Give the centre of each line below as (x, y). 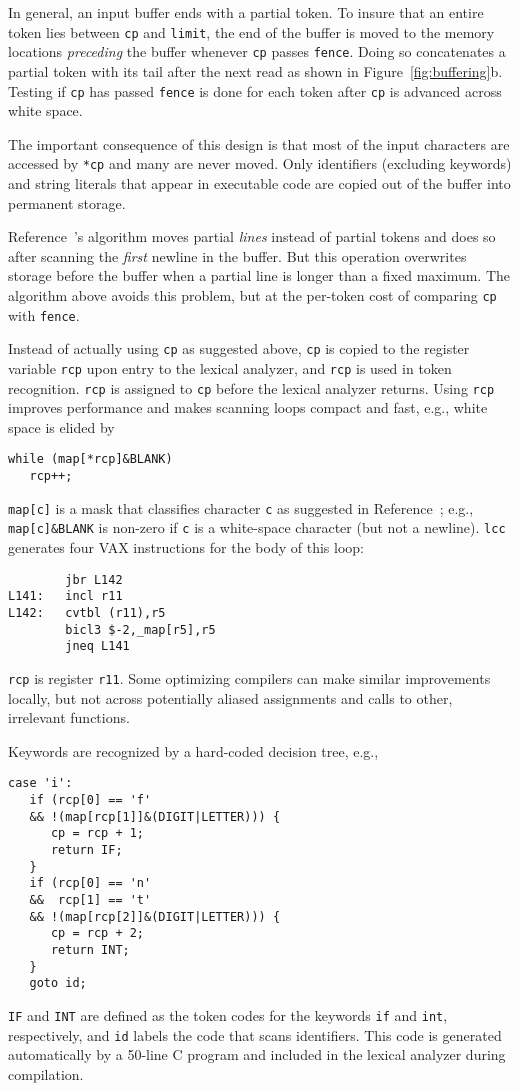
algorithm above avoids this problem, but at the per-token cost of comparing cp (252, 294)
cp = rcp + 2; (97, 933)
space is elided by (61, 426)
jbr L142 (94, 579)
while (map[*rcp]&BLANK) (90, 459)
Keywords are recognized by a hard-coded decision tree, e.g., (193, 750)
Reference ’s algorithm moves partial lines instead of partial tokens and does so (252, 236)
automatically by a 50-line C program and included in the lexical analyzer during (257, 1054)
